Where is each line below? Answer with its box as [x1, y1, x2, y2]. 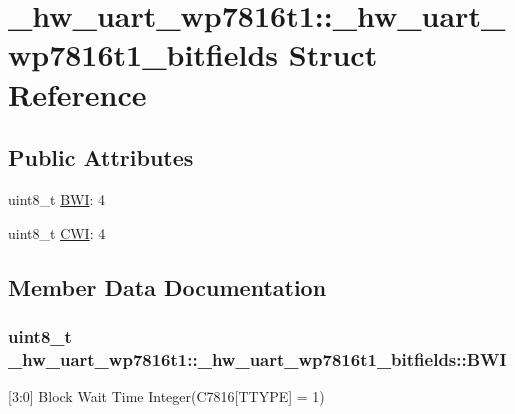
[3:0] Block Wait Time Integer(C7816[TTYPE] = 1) [8, 386, 325, 407]
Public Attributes [8, 142, 194, 173]
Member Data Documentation [8, 271, 327, 302]
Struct [288, 34, 378, 75]
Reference [8, 73, 147, 114]
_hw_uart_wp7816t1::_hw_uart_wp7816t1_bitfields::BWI [8, 346, 507, 371]
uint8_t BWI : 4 [8, 188, 106, 209]
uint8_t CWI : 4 [8, 222, 106, 243]
